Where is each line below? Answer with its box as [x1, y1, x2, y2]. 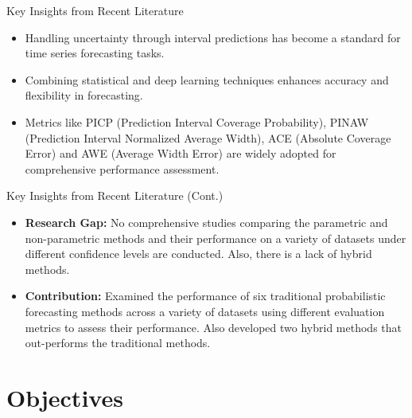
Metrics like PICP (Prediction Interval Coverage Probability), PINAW [25, 113, 369, 130]
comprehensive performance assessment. [25, 160, 220, 177]
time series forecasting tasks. [25, 45, 165, 61]
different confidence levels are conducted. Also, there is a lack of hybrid [25, 245, 372, 262]
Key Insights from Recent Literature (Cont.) [6, 187, 223, 204]
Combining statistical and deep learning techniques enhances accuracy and [25, 71, 389, 88]
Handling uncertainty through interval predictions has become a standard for [25, 29, 401, 45]
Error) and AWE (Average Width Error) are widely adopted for [25, 145, 336, 162]
